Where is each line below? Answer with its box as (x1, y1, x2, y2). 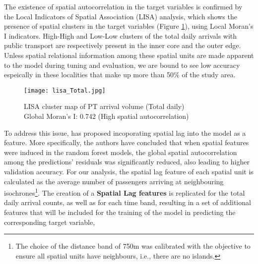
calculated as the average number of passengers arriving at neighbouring (4, 176, 224, 186)
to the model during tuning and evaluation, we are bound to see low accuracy (4, 59, 240, 70)
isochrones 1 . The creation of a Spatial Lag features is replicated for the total (4, 186, 245, 198)
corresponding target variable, (4, 216, 95, 227)
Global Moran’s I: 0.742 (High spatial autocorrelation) (24, 111, 189, 121)
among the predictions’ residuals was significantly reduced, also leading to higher (4, 157, 250, 167)
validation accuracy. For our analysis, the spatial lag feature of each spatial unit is (4, 166, 254, 176)
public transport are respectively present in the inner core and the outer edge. (4, 40, 241, 51)
